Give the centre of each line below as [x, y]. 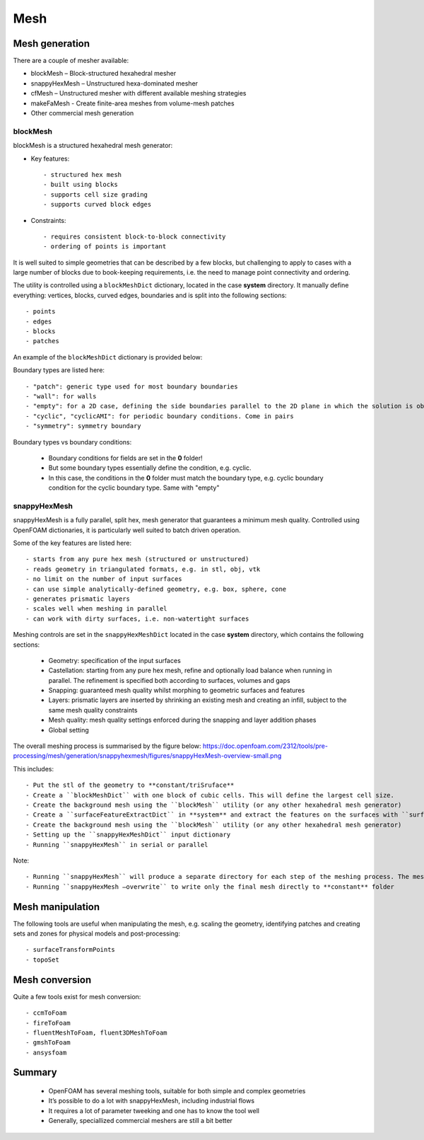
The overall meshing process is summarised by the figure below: [107, 746]
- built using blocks [81, 185]
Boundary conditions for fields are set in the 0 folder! [125, 458]
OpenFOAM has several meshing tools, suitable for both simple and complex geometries [177, 1091]
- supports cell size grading [96, 194]
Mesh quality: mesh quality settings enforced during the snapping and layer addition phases [182, 720]
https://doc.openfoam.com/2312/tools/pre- [265, 746]
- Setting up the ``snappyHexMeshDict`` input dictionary [128, 835]
